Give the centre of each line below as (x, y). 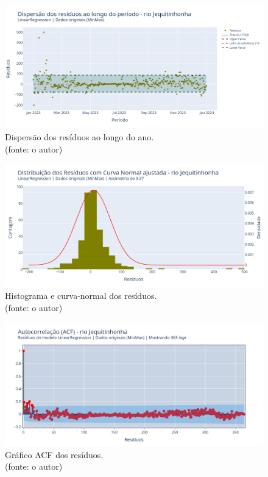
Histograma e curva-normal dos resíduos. (81, 296)
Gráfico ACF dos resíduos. (54, 454)
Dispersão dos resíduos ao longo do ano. (79, 137)
